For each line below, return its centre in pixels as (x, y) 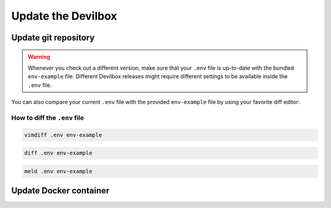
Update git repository (53, 38)
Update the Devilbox (64, 16)
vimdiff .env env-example (63, 135)
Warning (39, 57)
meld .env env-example (58, 171)
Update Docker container (60, 191)
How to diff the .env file (48, 117)
